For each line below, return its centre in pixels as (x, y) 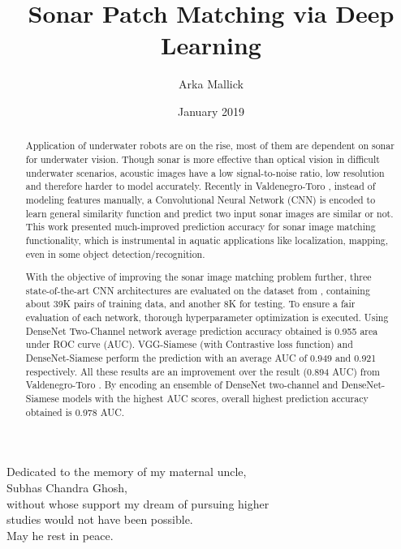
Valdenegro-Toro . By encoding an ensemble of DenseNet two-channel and (182, 385)
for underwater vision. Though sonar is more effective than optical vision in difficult (203, 159)
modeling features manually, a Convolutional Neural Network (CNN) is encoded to (200, 199)
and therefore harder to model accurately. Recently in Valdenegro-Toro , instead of (200, 186)
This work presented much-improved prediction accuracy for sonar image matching (200, 227)
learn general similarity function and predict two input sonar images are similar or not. (209, 213)
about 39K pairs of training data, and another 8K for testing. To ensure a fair (190, 304)
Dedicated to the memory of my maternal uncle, (127, 472)
